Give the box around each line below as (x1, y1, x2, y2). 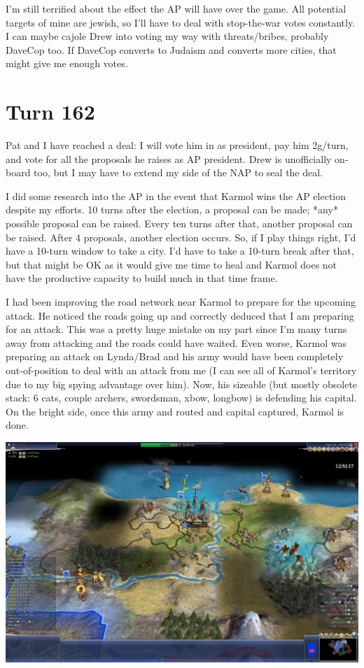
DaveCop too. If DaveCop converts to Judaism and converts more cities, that (6, 42, 337, 57)
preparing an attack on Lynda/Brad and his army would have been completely (6, 349, 344, 364)
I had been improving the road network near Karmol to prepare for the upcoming (6, 294, 356, 309)
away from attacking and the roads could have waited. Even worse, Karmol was (6, 335, 347, 350)
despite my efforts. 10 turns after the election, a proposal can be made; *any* (6, 202, 338, 217)
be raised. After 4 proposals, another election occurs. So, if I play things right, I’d (6, 229, 356, 244)
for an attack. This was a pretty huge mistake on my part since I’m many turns (6, 322, 347, 336)
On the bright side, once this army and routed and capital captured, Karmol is (6, 404, 344, 418)
